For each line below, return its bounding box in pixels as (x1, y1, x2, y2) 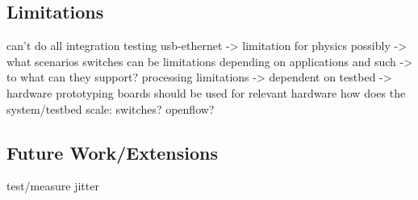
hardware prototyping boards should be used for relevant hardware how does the (6, 84, 406, 101)
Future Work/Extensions (6, 140, 219, 165)
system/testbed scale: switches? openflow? (6, 100, 215, 117)
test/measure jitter (6, 177, 99, 194)
